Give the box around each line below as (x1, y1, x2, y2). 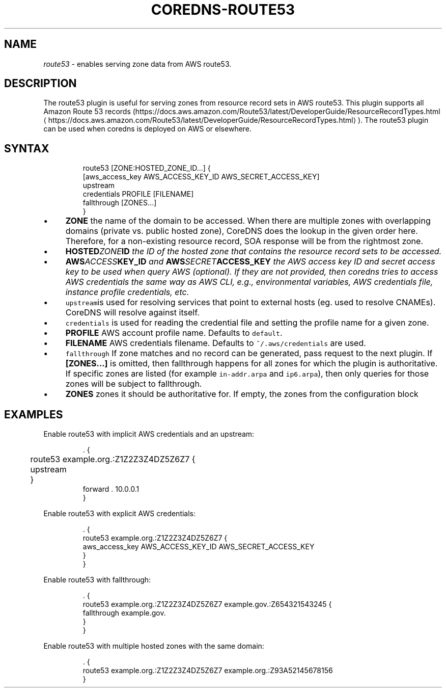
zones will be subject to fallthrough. (65, 379, 202, 389)
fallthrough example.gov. (82, 608, 166, 618)
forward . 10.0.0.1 (82, 485, 140, 494)
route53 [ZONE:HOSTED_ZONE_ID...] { (82, 164, 211, 173)
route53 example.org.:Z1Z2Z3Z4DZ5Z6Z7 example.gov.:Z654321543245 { (82, 600, 332, 609)
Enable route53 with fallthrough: (43, 575, 151, 584)
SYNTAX (4, 142, 49, 155)
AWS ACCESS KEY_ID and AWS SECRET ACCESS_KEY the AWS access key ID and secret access (65, 256, 435, 267)
